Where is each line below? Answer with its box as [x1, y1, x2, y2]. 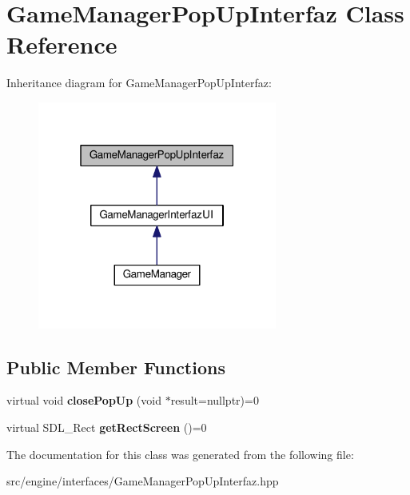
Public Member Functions [6, 354, 225, 379]
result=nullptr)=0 [170, 392, 259, 409]
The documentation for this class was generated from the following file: [6, 445, 354, 462]
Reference [6, 28, 117, 61]
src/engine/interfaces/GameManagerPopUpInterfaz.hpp [6, 473, 279, 489]
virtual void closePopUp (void [6, 392, 161, 409]
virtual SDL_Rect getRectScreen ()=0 [6, 418, 207, 435]
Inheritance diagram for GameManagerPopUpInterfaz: [6, 74, 272, 91]
